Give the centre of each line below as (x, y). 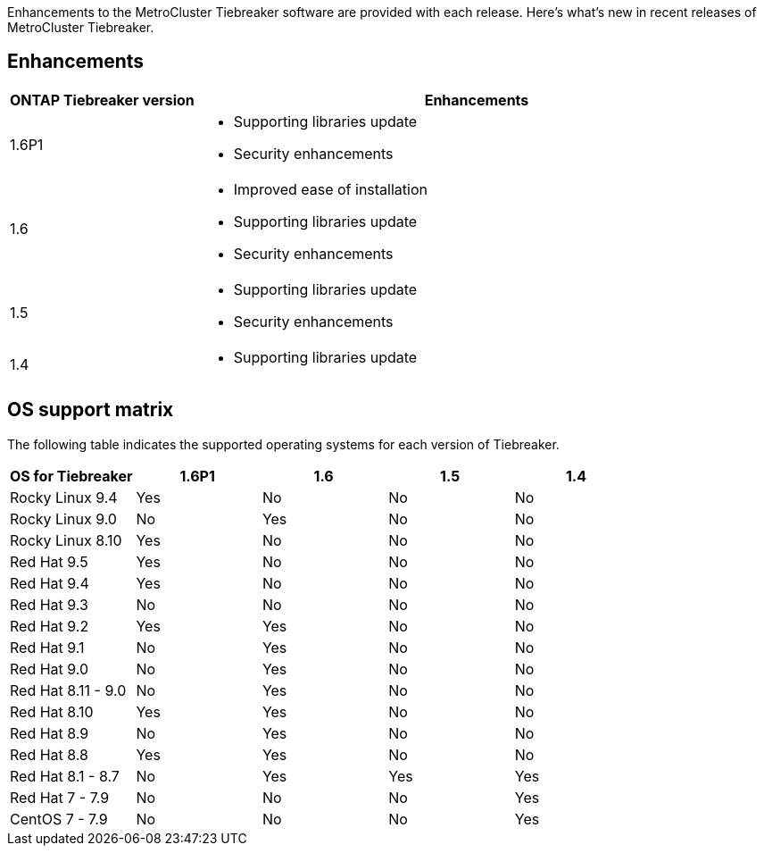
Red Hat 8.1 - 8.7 (65, 776)
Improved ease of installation (330, 189)
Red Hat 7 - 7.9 (60, 797)
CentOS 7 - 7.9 (59, 819)
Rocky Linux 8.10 (66, 540)
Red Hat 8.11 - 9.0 (68, 690)
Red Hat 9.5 (49, 561)
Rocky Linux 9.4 (64, 497)
